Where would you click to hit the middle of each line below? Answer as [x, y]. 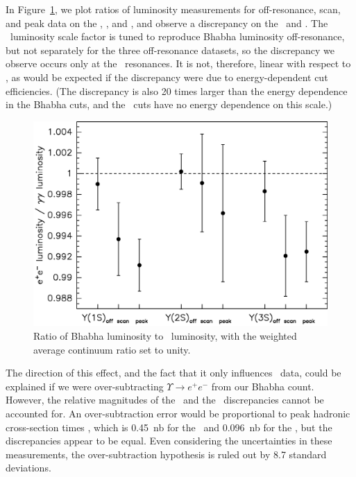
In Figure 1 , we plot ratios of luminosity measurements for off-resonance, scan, [173, 9]
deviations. [28, 468]
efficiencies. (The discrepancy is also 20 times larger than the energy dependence [177, 90]
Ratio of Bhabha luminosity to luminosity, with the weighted [165, 335]
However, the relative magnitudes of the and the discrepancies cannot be [165, 400]
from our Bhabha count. [263, 386]
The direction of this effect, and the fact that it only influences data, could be [173, 373]
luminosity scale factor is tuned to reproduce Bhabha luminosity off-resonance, [177, 36]
